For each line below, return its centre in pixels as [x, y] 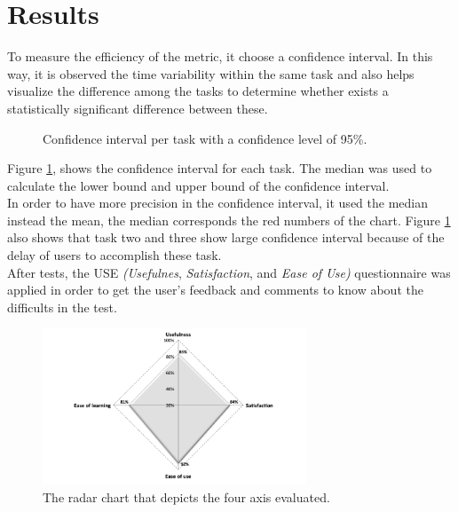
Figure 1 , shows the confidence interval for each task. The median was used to [220, 168]
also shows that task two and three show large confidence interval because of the [226, 237]
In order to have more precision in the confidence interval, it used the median [217, 203]
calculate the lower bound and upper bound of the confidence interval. [198, 185]
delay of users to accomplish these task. [114, 255]
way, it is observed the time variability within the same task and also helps [211, 73]
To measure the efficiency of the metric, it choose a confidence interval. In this [220, 56]
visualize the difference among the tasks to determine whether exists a [198, 91]
